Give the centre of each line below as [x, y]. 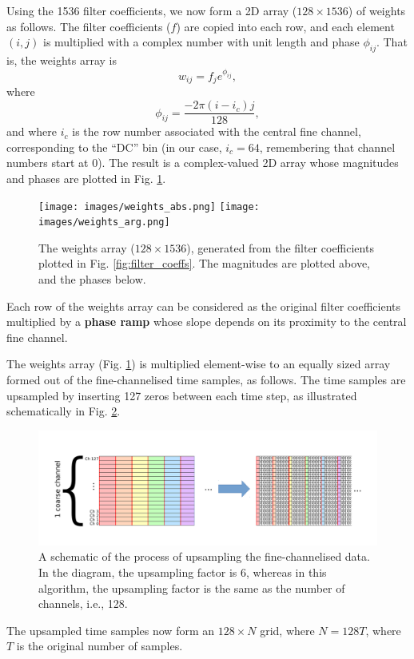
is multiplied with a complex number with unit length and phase [201, 42]
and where [32, 131]
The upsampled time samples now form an [111, 630]
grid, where [287, 630]
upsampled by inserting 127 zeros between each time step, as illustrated [182, 395]
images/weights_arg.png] [104, 222]
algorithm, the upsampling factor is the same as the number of [192, 588]
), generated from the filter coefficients [280, 247]
